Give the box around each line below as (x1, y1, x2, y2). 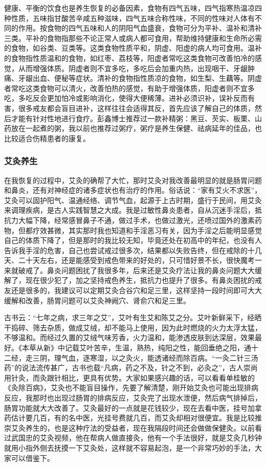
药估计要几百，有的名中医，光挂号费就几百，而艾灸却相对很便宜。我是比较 (4, 412, 255, 423)
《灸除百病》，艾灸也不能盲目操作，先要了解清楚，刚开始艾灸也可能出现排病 (4, 382, 258, 393)
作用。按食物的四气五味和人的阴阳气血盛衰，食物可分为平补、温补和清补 (18, 23, 262, 33)
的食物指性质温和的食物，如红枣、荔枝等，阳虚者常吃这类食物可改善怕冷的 (4, 52, 255, 63)
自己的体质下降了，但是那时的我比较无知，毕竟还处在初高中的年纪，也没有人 (4, 235, 262, 246)
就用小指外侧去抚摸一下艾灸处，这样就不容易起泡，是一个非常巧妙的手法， (4, 442, 255, 453)
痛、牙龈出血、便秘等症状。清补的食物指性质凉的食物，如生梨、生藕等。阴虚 (4, 73, 262, 83)
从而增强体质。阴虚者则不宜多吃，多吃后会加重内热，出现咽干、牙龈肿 (18, 62, 255, 73)
